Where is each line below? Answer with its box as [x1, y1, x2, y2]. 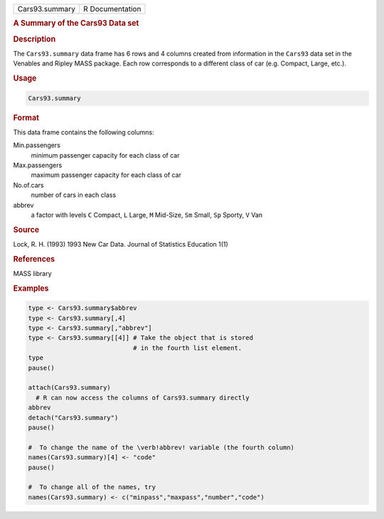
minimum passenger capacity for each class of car [31, 151, 180, 159]
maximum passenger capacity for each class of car [31, 171, 181, 179]
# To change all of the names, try [28, 483, 156, 491]
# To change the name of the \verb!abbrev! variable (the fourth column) [28, 443, 295, 451]
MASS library [13, 269, 53, 278]
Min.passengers [13, 141, 60, 149]
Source [13, 225, 40, 235]
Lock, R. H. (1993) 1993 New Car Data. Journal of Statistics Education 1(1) [13, 240, 229, 248]
